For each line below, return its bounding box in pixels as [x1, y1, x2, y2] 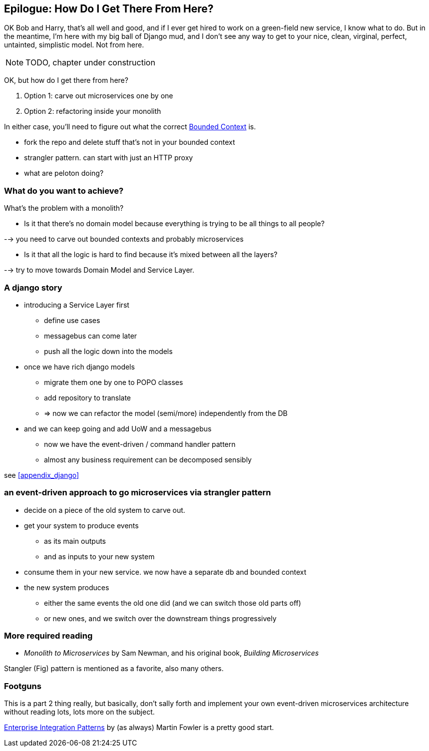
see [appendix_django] [4, 470, 79, 479]
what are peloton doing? [24, 169, 104, 178]
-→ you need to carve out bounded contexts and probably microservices [4, 235, 244, 244]
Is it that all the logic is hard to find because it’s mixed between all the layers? [24, 250, 278, 259]
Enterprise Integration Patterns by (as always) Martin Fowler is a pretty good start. [4, 723, 274, 732]
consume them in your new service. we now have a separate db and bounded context [24, 567, 307, 576]
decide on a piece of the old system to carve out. [24, 505, 185, 514]
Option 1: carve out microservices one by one [24, 91, 173, 100]
